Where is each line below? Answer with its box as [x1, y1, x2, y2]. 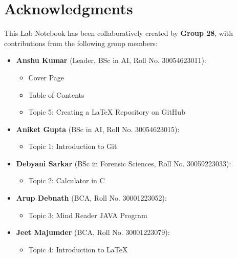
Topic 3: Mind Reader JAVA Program [28, 209, 147, 220]
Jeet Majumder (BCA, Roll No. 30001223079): [16, 227, 170, 238]
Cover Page [28, 72, 64, 82]
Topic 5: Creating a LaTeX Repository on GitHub [28, 106, 185, 117]
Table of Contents [28, 89, 84, 100]
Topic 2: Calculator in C [28, 175, 105, 186]
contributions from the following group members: [4, 37, 158, 48]
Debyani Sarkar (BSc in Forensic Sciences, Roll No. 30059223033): [16, 158, 231, 168]
